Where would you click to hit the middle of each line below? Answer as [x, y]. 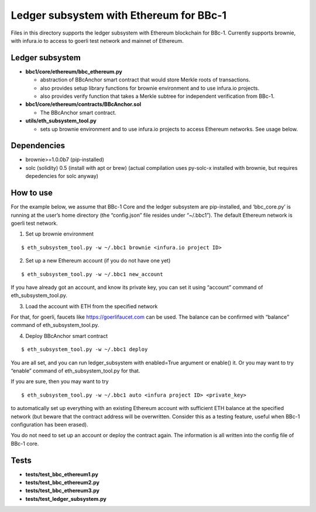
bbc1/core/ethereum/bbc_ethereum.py [74, 71]
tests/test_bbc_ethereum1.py [62, 474]
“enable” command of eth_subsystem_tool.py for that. [75, 371]
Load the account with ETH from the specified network [92, 306]
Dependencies [38, 146]
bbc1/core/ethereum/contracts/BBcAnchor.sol [83, 104]
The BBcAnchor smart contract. [78, 112]
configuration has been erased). [49, 424]
